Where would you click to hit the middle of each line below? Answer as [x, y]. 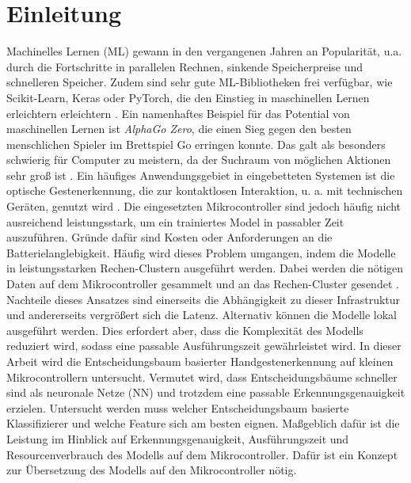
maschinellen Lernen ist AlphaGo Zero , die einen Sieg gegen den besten [179, 129]
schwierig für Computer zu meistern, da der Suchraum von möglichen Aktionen [199, 160]
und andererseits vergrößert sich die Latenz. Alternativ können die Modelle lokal [202, 315]
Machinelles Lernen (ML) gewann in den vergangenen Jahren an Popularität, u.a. [204, 51]
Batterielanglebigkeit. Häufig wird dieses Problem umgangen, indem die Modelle [201, 252]
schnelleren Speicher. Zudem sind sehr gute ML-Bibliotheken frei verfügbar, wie [200, 82]
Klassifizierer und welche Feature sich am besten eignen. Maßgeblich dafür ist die [203, 423]
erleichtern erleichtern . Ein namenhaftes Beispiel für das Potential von [178, 113]
